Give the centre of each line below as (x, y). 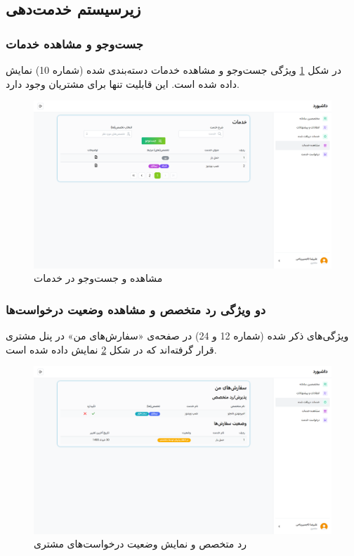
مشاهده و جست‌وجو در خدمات (98, 278)
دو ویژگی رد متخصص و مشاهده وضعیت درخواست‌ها (136, 309)
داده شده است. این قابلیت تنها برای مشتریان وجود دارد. (123, 83)
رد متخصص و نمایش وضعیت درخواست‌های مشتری (140, 544)
